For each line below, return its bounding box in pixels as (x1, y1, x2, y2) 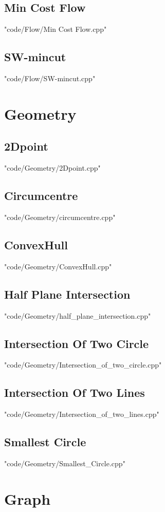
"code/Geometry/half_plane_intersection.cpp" (4, 310, 151, 321)
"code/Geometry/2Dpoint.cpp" (4, 162, 101, 173)
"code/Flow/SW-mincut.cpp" (4, 73, 96, 83)
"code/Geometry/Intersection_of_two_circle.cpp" (4, 359, 162, 370)
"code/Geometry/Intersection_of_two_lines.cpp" (4, 409, 159, 419)
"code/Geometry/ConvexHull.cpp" (4, 261, 112, 271)
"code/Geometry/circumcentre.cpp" (4, 211, 116, 222)
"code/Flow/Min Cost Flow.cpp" (4, 24, 107, 34)
